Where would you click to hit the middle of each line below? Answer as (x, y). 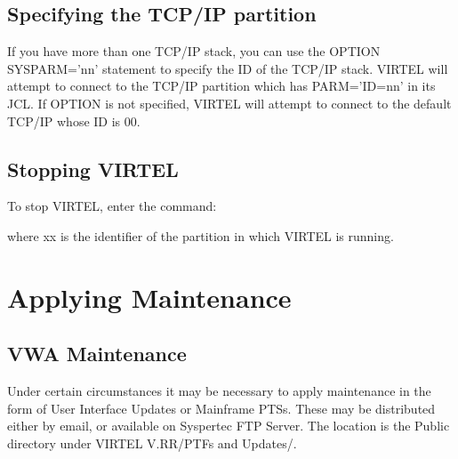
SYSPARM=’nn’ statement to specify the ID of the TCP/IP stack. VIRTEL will (228, 68)
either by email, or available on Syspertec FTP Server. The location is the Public (229, 426)
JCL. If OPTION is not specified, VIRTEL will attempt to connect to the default (229, 103)
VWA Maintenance (97, 354)
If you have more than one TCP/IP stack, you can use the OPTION (194, 51)
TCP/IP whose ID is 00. (74, 121)
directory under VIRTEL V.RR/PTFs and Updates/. (152, 443)
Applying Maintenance (149, 297)
